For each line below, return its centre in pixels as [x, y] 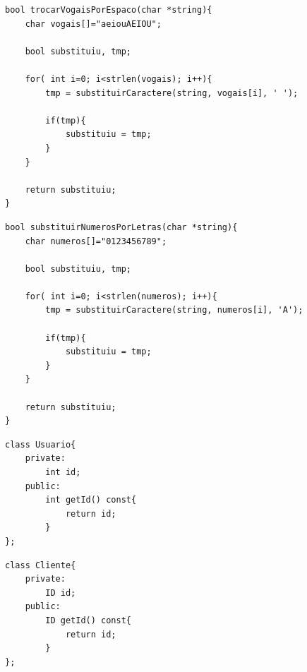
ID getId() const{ [88, 620]
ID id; [61, 593]
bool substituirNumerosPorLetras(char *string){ [121, 227]
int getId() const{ [91, 500]
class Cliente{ [41, 565]
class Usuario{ [41, 444]
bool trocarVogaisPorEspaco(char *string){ [109, 10]
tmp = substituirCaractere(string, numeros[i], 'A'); [174, 310]
